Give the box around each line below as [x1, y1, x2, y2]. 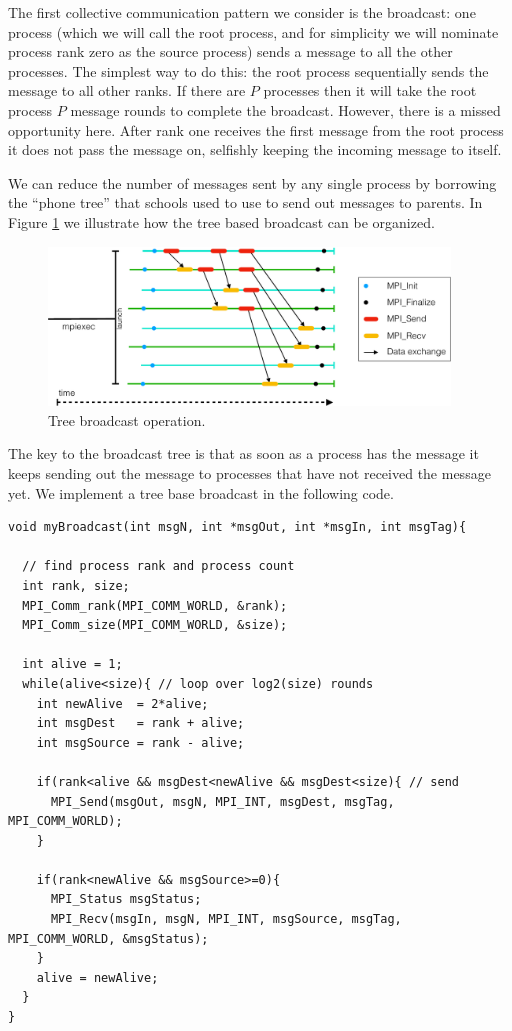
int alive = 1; [22, 657, 123, 672]
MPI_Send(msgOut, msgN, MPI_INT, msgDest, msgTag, [50, 794, 395, 809]
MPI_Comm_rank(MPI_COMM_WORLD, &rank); [22, 598, 288, 613]
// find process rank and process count [22, 559, 295, 574]
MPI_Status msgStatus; [50, 892, 202, 907]
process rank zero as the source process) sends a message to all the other [8, 41, 453, 62]
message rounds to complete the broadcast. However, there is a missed [70, 99, 501, 120]
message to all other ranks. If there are [8, 80, 246, 101]
